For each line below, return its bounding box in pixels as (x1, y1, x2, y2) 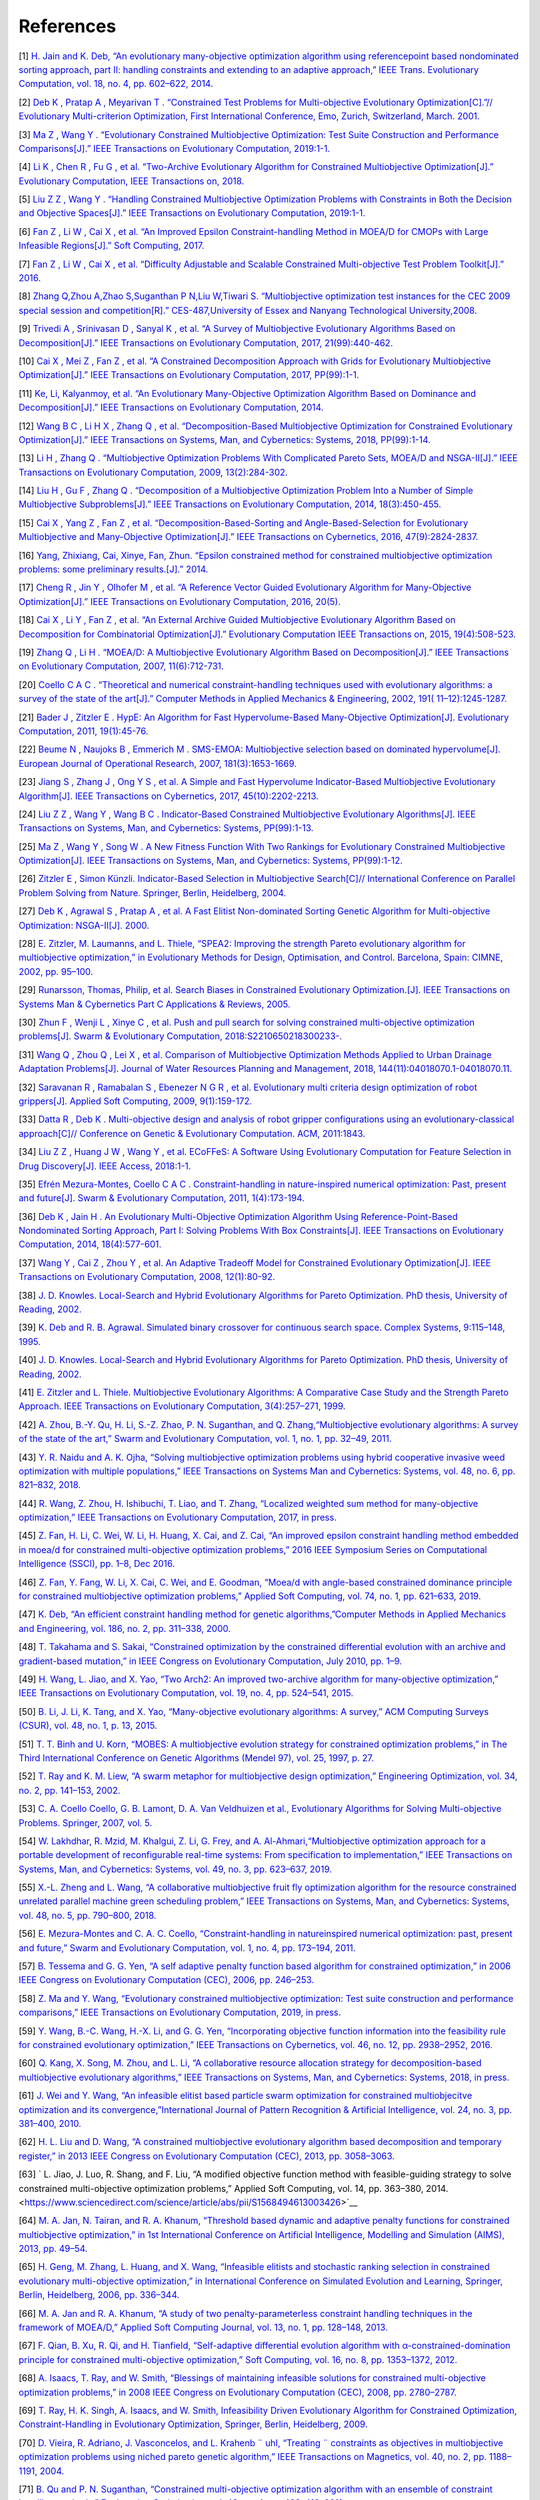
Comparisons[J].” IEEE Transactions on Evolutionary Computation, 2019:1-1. (18, 142, 331, 154)
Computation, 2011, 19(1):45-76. (18, 725, 149, 737)
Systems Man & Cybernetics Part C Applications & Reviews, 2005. (18, 998, 291, 1010)
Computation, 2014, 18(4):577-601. (18, 1238, 162, 1250)
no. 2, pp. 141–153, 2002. (18, 1784, 121, 1796)
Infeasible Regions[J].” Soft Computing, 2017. (18, 240, 205, 252)
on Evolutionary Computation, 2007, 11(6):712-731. (18, 660, 225, 672)
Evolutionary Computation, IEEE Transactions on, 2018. (18, 175, 245, 187)
